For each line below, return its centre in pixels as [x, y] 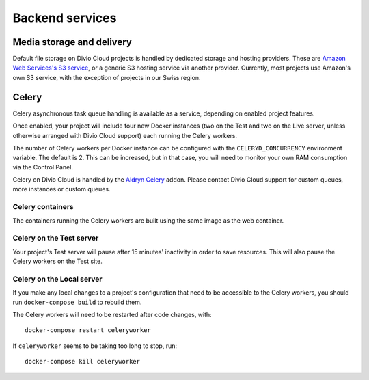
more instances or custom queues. [61, 189]
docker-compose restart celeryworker [88, 330]
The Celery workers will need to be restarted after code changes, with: [112, 315]
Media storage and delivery [72, 42]
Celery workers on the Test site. [57, 261]
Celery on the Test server [56, 238]
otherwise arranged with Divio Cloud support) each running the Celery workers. [125, 135]
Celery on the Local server [57, 279]
